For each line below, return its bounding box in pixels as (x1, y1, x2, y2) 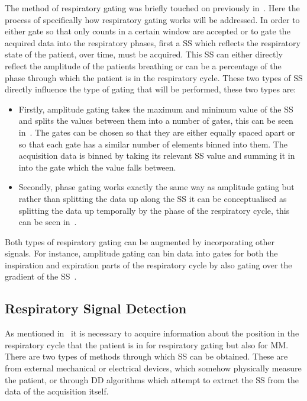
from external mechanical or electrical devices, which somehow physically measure (5, 362, 302, 374)
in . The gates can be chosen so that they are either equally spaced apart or (18, 126, 295, 138)
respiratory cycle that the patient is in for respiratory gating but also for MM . (5, 338, 289, 351)
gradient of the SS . (5, 270, 77, 283)
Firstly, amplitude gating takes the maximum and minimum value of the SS (18, 102, 293, 115)
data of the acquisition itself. (5, 385, 109, 397)
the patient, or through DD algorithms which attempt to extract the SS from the (5, 373, 299, 386)
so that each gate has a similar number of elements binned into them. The (18, 137, 287, 150)
